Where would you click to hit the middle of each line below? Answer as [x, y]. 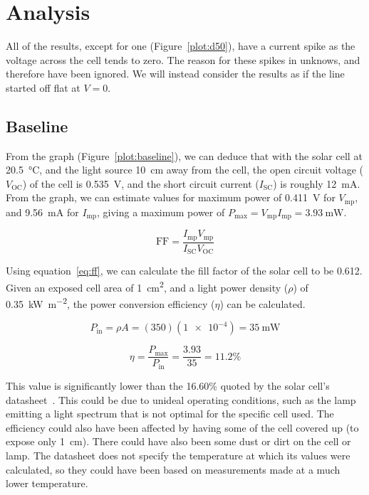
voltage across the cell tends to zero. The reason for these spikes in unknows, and [183, 59]
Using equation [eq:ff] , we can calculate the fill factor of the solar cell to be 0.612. [184, 271]
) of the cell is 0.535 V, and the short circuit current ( [141, 183]
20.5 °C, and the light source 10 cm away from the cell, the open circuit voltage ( [185, 170]
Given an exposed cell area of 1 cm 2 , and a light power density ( [147, 286]
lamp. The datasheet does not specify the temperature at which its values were [178, 455]
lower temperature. [47, 483]
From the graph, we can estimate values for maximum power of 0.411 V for [171, 197]
